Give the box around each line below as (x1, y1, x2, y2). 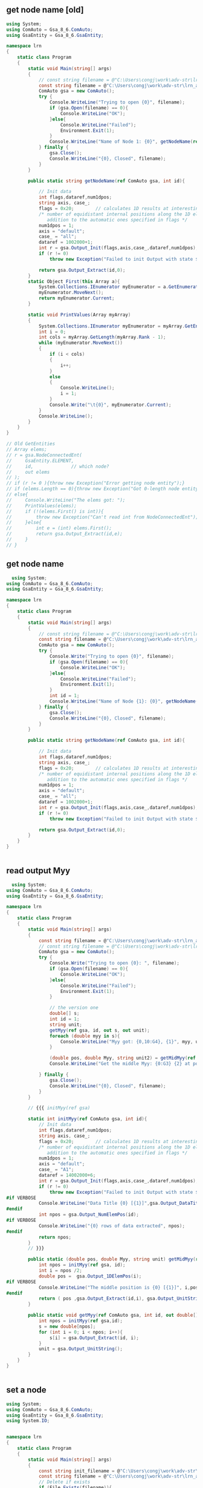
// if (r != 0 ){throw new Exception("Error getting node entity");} (6, 480, 185, 487)
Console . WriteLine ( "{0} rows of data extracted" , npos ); (38, 1222, 185, 1229)
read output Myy (6, 865, 71, 876)
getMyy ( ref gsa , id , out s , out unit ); (49, 1027, 150, 1034)
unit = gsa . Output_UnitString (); (38, 1346, 123, 1352)
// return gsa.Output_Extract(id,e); (6, 531, 123, 537)
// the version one (49, 1005, 98, 1011)
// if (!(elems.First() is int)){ (6, 508, 104, 514)
